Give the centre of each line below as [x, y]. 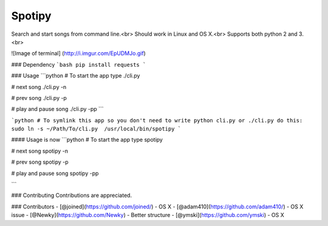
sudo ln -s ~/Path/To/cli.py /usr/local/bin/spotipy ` [96, 129]
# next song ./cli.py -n [39, 87]
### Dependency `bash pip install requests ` [79, 64]
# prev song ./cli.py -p [39, 98]
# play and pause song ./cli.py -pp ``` [57, 109]
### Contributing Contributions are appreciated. [72, 195]
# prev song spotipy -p [40, 162]
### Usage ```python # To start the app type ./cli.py [76, 76]
